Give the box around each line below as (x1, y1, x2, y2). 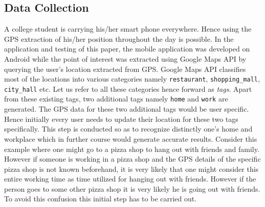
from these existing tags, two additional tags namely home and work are (4, 93, 228, 104)
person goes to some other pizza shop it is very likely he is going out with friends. (4, 183, 260, 194)
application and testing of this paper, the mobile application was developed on (4, 43, 250, 54)
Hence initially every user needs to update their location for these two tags (4, 113, 238, 124)
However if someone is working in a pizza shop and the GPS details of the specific (4, 153, 261, 164)
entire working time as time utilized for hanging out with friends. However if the (4, 173, 256, 184)
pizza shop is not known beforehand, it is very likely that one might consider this (4, 163, 259, 174)
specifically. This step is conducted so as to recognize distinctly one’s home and (4, 123, 253, 134)
